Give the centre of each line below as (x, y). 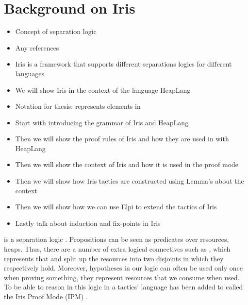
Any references (37, 47)
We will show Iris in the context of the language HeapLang (103, 90)
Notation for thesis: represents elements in (78, 106)
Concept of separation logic (56, 31)
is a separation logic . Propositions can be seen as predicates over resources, (116, 239)
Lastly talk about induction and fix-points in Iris (88, 223)
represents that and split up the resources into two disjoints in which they (114, 258)
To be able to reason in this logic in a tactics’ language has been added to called (124, 287)
